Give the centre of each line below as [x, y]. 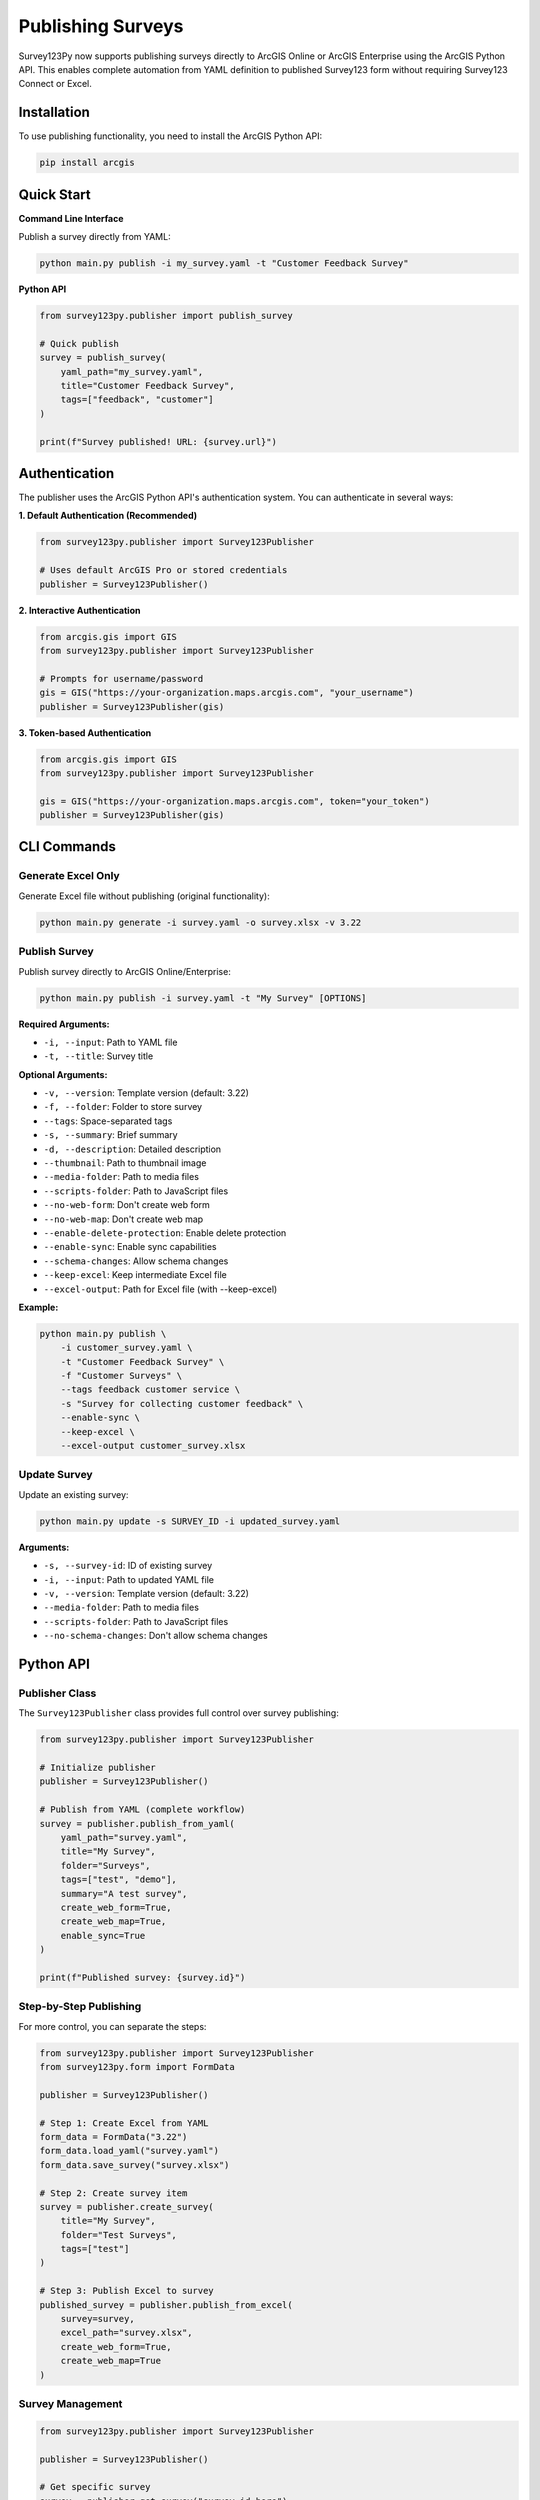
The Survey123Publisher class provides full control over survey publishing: [178, 1713]
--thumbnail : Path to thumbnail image [125, 1163]
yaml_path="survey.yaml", [124, 1837]
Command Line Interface [71, 218]
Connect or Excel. [55, 84]
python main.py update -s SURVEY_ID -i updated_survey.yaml [190, 1521]
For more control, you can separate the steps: [112, 2026]
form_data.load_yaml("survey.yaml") [129, 2151]
